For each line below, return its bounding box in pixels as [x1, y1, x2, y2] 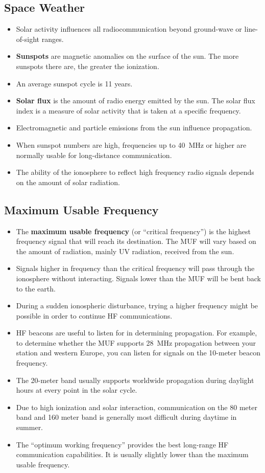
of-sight [16, 33, 39, 44]
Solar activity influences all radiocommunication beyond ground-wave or [16, 24, 242, 34]
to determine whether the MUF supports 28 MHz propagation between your [16, 337, 256, 348]
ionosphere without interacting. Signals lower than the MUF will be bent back [16, 273, 261, 283]
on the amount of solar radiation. [16, 176, 120, 187]
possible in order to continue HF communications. [16, 310, 173, 321]
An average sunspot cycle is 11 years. [16, 78, 133, 88]
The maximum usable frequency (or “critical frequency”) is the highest [16, 226, 251, 236]
